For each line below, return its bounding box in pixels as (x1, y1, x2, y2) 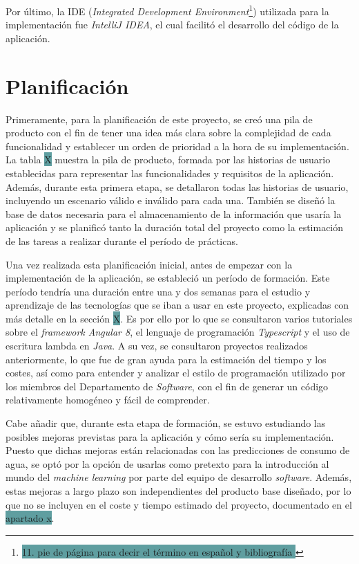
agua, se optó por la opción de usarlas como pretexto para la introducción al (6, 456, 329, 471)
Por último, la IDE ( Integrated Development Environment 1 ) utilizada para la (6, 2, 329, 18)
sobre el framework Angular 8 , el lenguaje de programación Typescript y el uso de (6, 325, 350, 339)
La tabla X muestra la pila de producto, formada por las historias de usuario (6, 152, 331, 167)
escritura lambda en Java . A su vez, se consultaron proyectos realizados (6, 338, 308, 353)
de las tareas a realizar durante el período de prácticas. (6, 233, 238, 248)
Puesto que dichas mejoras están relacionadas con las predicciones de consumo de (6, 443, 350, 457)
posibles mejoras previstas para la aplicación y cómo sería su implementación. (6, 429, 334, 444)
